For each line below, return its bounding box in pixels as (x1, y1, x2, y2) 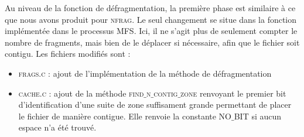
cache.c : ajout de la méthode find (18, 87, 144, 99)
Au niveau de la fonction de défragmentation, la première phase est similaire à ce (5, 2, 296, 13)
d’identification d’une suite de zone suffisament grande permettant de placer (18, 98, 292, 111)
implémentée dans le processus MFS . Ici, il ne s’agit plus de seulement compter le (5, 25, 298, 37)
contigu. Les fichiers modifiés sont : (5, 47, 131, 60)
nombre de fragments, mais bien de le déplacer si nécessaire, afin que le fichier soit (5, 36, 300, 48)
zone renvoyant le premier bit (180, 87, 286, 99)
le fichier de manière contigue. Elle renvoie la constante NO (18, 109, 231, 122)
